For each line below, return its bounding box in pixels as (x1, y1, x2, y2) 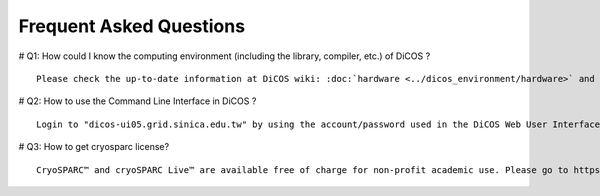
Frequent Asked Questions (18, 15, 245, 37)
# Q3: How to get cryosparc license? (18, 141, 170, 153)
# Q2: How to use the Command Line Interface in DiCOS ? (18, 95, 257, 107)
